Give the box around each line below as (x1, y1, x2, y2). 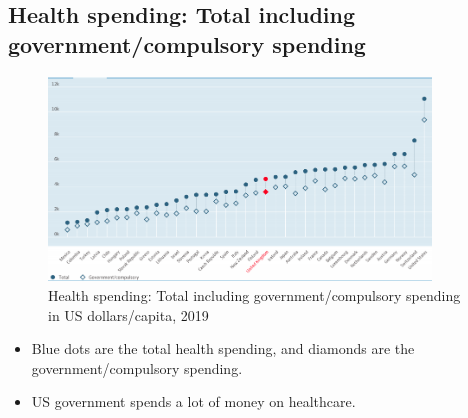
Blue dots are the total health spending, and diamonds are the (31, 338, 415, 359)
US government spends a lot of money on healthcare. (31, 391, 356, 412)
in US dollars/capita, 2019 (48, 304, 209, 325)
